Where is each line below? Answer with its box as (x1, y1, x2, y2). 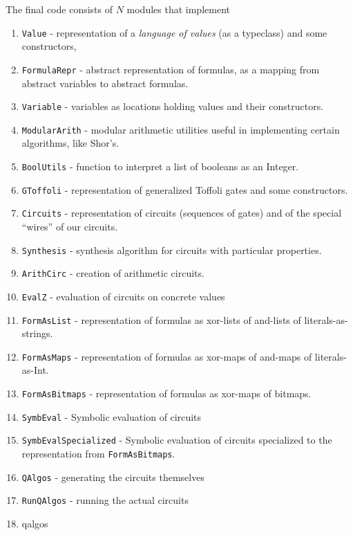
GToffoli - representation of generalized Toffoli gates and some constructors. (21, 182, 348, 197)
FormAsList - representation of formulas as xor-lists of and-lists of (21, 312, 301, 327)
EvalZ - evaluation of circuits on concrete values (21, 289, 225, 303)
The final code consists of (6, 2, 113, 16)
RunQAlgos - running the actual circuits (21, 493, 189, 507)
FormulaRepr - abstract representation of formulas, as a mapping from (21, 62, 320, 76)
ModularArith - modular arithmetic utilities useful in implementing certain (21, 122, 340, 136)
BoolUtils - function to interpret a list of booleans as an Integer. (21, 159, 299, 173)
